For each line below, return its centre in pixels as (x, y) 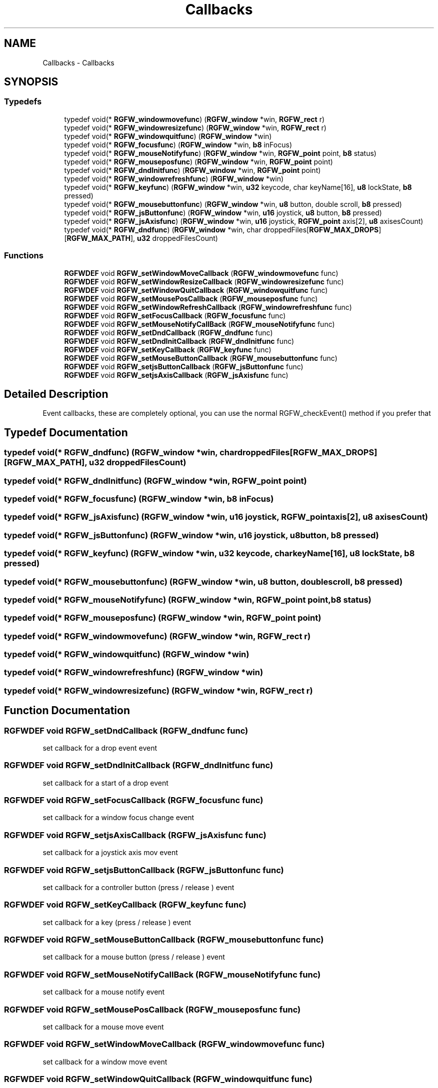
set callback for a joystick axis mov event (110, 853)
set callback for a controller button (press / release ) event (138, 887)
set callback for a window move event (105, 1062)
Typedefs (23, 102)
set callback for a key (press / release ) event (117, 922)
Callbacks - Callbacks (78, 62)
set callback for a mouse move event (103, 1027)
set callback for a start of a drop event (105, 783)
